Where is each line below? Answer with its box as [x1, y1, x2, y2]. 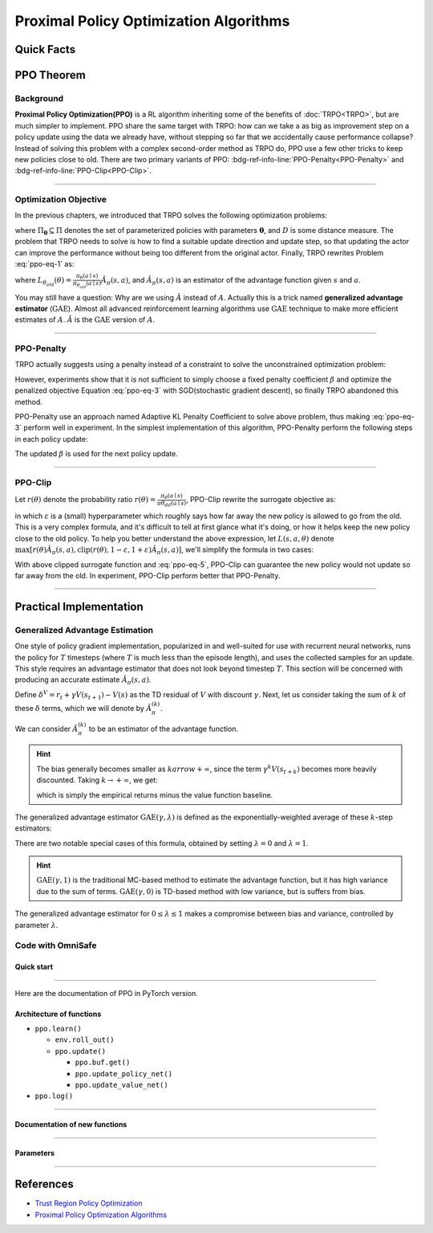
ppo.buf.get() [75, 1058, 131, 1068]
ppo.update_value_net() [75, 1080, 168, 1089]
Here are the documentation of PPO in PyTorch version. [14, 988, 198, 998]
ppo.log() [34, 1092, 74, 1100]
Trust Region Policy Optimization [34, 1198, 143, 1208]
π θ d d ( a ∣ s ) [156, 499, 187, 508]
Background [14, 92, 64, 104]
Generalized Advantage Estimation [14, 624, 154, 635]
